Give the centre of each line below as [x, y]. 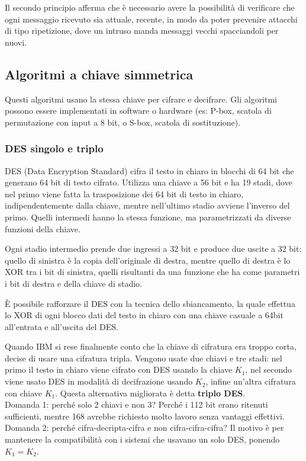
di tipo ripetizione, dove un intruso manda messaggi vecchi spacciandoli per [142, 31]
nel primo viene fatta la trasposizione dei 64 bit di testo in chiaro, [124, 193]
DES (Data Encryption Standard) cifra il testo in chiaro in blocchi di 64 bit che [149, 170]
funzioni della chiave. [43, 228]
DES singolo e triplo [54, 148]
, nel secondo [268, 369]
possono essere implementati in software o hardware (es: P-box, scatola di [138, 111]
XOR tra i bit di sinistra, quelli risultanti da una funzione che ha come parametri [152, 272]
